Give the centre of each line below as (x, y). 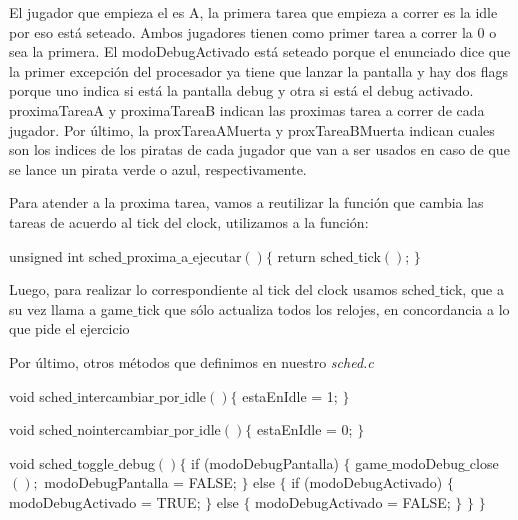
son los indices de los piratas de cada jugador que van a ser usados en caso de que (259, 149)
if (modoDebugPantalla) (265, 462)
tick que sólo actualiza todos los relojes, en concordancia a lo (323, 308)
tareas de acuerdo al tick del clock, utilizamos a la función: (189, 221)
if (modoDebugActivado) (367, 482)
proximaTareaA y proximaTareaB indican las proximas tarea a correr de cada (247, 109)
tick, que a (471, 289)
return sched (315, 255)
